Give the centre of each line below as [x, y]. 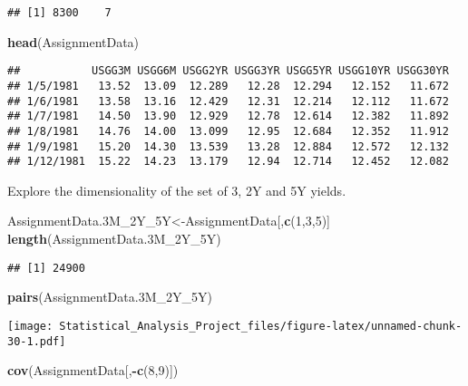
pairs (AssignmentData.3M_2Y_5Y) [110, 297]
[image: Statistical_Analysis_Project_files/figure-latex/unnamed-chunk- [235, 326]
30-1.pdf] [37, 341]
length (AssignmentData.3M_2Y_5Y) [114, 239]
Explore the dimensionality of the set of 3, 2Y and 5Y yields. [177, 190]
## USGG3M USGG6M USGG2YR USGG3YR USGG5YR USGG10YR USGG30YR [228, 71]
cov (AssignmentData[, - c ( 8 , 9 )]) [93, 370]
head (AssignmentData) [73, 41]
